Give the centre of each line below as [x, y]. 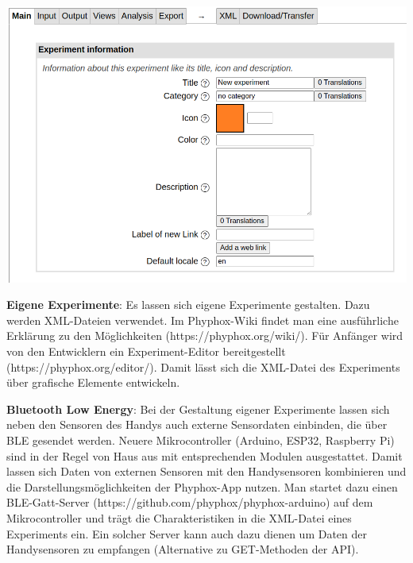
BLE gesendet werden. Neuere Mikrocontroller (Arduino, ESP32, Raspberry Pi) [201, 440]
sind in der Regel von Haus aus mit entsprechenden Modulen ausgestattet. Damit [205, 455]
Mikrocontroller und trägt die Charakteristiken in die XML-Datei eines [179, 517]
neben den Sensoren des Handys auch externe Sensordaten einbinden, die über [197, 424]
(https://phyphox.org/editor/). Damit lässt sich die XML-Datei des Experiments [203, 366]
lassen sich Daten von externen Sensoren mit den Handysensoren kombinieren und [206, 471]
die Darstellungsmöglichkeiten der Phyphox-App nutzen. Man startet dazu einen [202, 486]
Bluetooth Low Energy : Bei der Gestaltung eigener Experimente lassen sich [198, 409]
